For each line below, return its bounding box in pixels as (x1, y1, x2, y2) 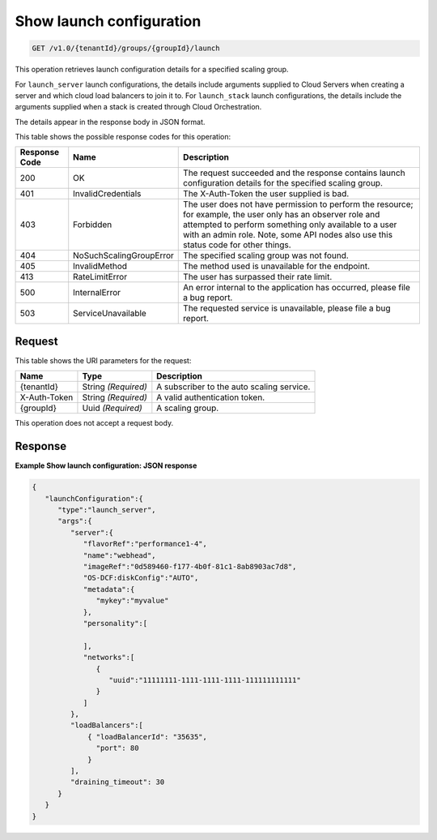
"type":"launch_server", (57, 505, 157, 515)
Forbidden (73, 219, 112, 230)
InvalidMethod (73, 260, 128, 272)
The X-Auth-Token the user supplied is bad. (183, 188, 350, 199)
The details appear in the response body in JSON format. (15, 117, 206, 126)
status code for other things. (183, 239, 291, 251)
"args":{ (57, 516, 92, 526)
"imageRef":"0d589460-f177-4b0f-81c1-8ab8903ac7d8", (83, 562, 297, 571)
